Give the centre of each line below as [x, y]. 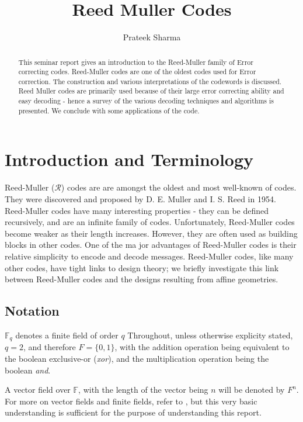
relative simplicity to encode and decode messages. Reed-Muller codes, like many [149, 256]
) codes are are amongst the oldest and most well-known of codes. [179, 187]
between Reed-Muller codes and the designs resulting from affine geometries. [142, 279]
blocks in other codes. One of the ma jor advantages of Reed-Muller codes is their [151, 245]
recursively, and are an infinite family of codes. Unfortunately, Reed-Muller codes [150, 222]
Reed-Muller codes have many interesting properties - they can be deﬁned [137, 210]
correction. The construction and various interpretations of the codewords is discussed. [150, 81]
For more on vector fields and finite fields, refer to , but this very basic [131, 401]
